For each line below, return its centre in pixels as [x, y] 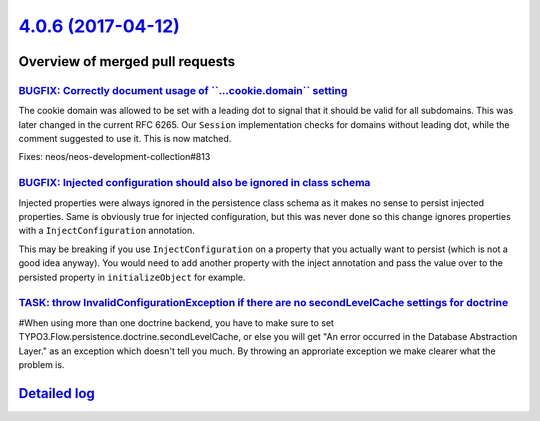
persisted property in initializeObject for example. [132, 277]
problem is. [41, 364]
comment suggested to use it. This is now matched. [125, 139]
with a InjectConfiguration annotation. [106, 231]
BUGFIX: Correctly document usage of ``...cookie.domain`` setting [183, 90]
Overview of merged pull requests [127, 61]
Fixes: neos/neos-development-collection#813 [114, 157]
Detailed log [56, 393]
